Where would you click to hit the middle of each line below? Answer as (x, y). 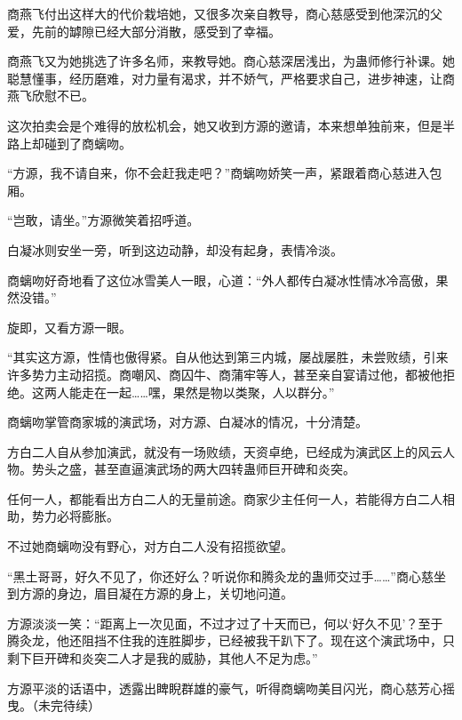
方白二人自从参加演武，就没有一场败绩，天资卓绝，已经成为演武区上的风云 (225, 451)
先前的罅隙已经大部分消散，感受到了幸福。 (156, 31)
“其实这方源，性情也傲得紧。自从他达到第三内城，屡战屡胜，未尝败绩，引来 (228, 357)
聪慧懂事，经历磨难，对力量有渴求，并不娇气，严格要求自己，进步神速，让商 (231, 78)
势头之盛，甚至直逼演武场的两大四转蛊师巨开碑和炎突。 (193, 469)
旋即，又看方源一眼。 (69, 327)
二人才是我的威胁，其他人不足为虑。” (212, 658)
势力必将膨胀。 (75, 516)
